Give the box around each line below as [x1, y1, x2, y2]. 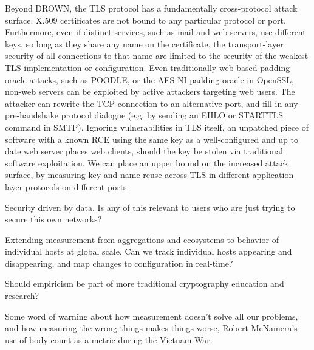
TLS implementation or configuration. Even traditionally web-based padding [5, 61, 290, 74]
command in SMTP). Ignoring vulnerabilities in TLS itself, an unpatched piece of [5, 120, 309, 133]
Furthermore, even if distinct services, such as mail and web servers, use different [5, 26, 306, 38]
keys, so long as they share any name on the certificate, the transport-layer [5, 37, 284, 50]
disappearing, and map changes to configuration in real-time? [5, 256, 233, 269]
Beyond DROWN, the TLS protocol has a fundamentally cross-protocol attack [5, 2, 298, 14]
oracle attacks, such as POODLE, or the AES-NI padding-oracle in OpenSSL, [5, 73, 294, 86]
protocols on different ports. [25, 180, 129, 193]
